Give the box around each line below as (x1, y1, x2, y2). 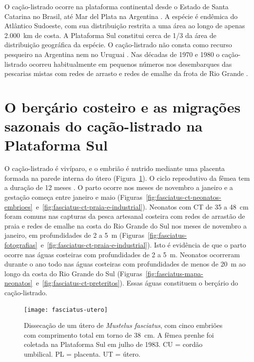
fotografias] (4, 240, 38, 249)
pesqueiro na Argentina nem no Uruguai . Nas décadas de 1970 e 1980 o (4, 49, 220, 59)
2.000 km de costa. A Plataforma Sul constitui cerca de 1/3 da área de (4, 30, 216, 40)
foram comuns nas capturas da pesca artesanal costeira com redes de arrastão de (4, 211, 245, 221)
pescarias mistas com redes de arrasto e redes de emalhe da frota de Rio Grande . (4, 68, 248, 78)
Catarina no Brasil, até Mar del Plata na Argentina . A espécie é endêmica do (4, 11, 238, 21)
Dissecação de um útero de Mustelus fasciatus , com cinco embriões (24, 320, 223, 330)
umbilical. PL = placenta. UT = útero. (24, 349, 140, 359)
